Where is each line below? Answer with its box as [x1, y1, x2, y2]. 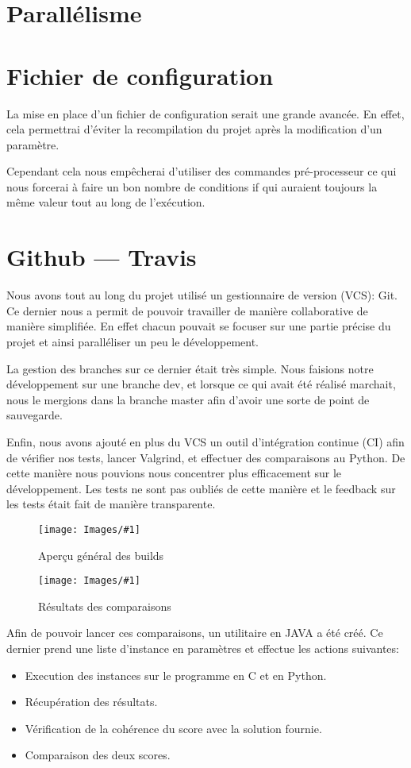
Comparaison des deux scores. [25, 747, 171, 763]
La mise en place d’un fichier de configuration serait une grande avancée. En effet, [6, 105, 405, 122]
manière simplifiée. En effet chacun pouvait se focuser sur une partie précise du [6, 318, 391, 334]
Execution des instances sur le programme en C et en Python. [25, 666, 327, 683]
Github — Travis [6, 241, 197, 273]
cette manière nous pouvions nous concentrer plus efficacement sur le [6, 465, 342, 481]
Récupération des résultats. [25, 693, 158, 710]
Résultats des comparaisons [38, 597, 171, 614]
